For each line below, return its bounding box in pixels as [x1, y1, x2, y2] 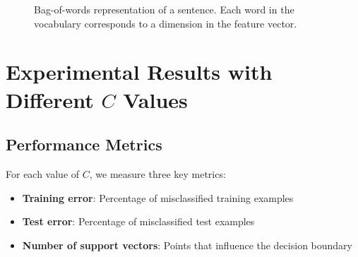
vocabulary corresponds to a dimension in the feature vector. [34, 16, 297, 30]
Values [123, 85, 188, 114]
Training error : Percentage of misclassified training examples [22, 190, 294, 205]
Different [6, 85, 94, 114]
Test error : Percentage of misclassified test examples [22, 214, 255, 229]
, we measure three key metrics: [89, 166, 226, 181]
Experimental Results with [6, 57, 273, 86]
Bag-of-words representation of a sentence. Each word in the [34, 2, 294, 16]
